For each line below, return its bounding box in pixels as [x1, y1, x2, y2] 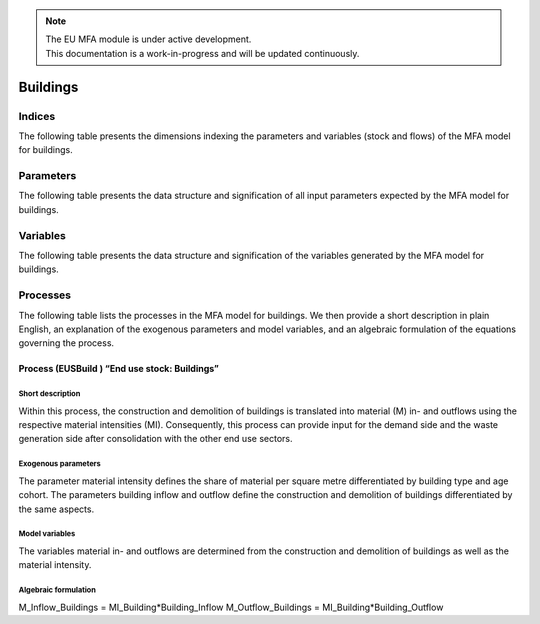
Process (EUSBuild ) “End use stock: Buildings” [18, 363, 220, 375]
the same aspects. [18, 503, 95, 515]
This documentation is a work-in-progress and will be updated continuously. [45, 47, 360, 59]
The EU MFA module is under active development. [45, 33, 252, 45]
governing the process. [18, 337, 115, 349]
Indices [18, 109, 56, 123]
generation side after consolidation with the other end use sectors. [18, 433, 293, 445]
